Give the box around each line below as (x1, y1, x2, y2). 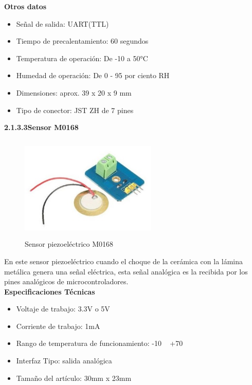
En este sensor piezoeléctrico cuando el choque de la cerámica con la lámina (4, 255, 243, 266)
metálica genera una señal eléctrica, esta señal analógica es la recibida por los (4, 266, 248, 277)
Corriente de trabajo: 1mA (16, 320, 100, 331)
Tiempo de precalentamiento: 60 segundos (16, 35, 149, 46)
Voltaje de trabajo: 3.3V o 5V (16, 303, 110, 314)
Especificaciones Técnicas (4, 286, 95, 297)
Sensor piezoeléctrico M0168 (25, 239, 114, 249)
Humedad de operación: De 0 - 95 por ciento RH (16, 70, 170, 81)
